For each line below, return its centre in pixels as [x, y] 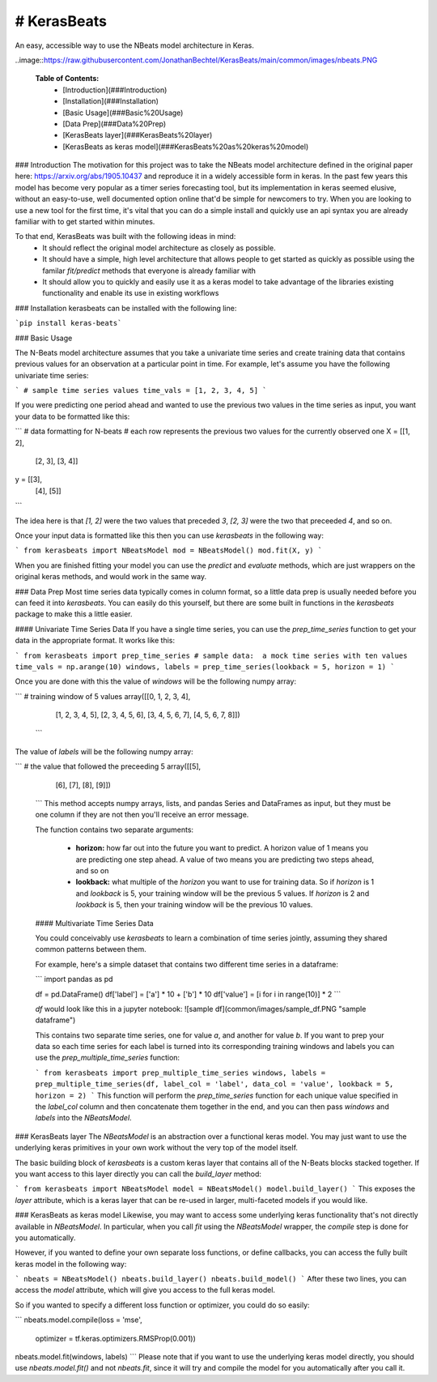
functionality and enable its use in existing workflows [131, 293]
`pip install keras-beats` [68, 323]
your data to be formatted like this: [72, 416]
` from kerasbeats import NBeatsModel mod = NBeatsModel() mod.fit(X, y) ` [169, 550]
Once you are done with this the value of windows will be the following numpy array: [156, 681]
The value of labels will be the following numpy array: [104, 751]
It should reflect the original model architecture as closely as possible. [159, 248]
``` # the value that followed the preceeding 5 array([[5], [108, 766]
